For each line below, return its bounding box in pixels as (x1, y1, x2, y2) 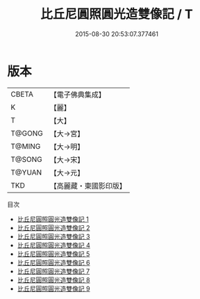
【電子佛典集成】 (49, 90, 106, 99)
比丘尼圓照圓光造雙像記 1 (17, 215, 89, 223)
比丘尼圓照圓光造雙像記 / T (40, 6, 193, 22)
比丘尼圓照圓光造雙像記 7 (17, 267, 90, 275)
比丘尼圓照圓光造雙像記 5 (17, 250, 90, 258)
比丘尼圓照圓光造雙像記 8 (17, 275, 90, 284)
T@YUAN (10, 168, 42, 177)
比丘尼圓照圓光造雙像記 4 (17, 241, 90, 249)
